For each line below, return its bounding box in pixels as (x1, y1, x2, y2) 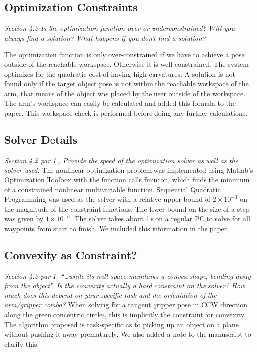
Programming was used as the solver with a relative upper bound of (4, 194, 211, 204)
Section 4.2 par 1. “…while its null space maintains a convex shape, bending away (4, 270, 251, 281)
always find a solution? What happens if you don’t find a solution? (4, 32, 206, 43)
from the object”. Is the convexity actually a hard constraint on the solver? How (4, 280, 245, 291)
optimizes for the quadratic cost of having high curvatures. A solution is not (4, 68, 236, 79)
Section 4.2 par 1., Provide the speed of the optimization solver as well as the (4, 155, 238, 165)
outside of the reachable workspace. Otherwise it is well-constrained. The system (4, 59, 249, 69)
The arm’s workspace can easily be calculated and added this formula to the (4, 98, 236, 108)
